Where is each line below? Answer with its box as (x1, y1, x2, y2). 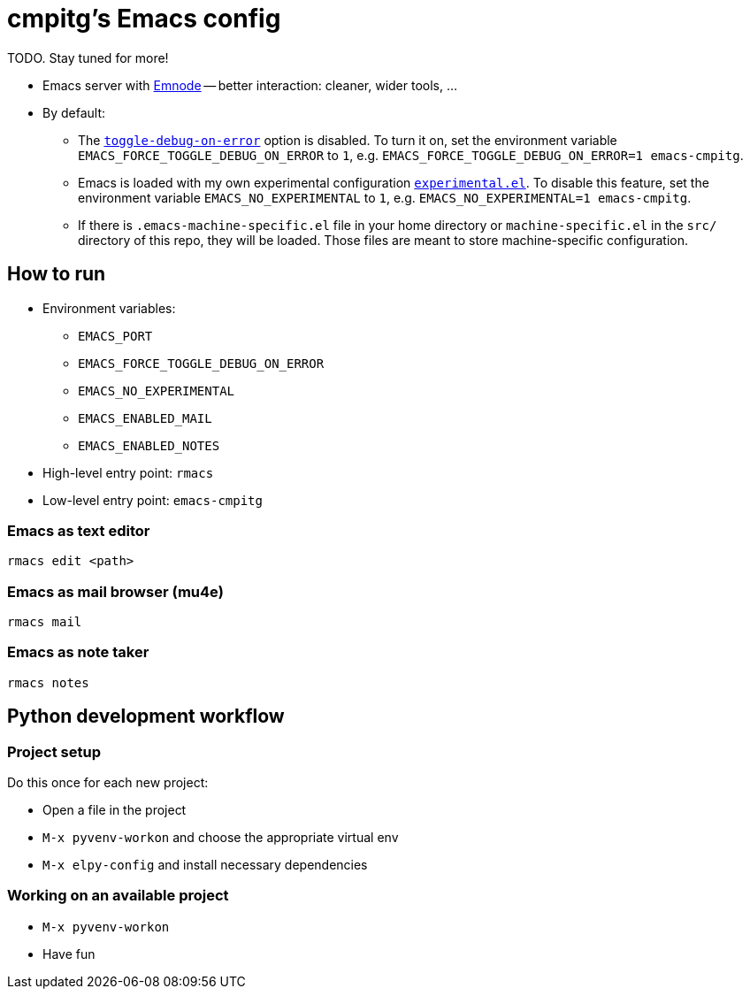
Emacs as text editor (7, 521, 150, 540)
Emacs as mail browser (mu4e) (7, 582, 224, 601)
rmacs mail (7, 615, 82, 630)
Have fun (42, 946, 96, 962)
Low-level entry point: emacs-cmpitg (42, 492, 263, 508)
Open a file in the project (42, 802, 187, 818)
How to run (7, 263, 106, 286)
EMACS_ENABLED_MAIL (78, 410, 212, 425)
